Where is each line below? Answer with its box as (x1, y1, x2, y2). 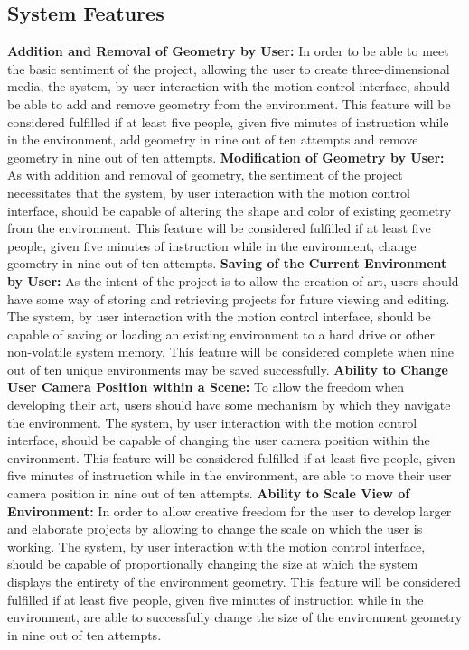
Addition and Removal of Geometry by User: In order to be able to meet (7, 42, 449, 60)
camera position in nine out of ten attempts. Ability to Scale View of (7, 484, 410, 503)
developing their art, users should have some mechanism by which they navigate (7, 395, 451, 414)
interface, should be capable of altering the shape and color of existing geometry (7, 200, 452, 219)
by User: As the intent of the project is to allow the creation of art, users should (7, 271, 459, 290)
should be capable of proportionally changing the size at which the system (7, 554, 418, 573)
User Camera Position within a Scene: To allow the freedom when (7, 377, 404, 396)
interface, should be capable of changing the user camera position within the (7, 431, 430, 450)
